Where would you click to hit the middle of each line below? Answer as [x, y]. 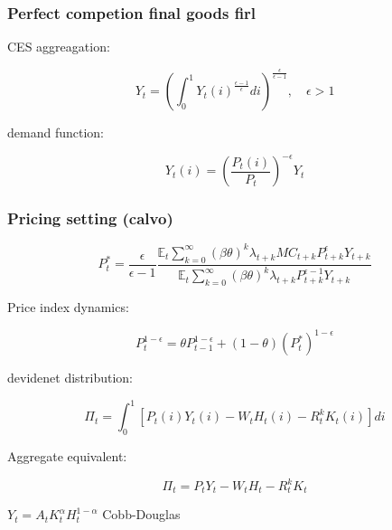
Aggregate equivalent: [67, 455]
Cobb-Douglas [141, 514]
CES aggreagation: [59, 47]
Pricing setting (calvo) [90, 218]
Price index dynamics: [68, 306]
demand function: [56, 132]
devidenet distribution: [70, 378]
